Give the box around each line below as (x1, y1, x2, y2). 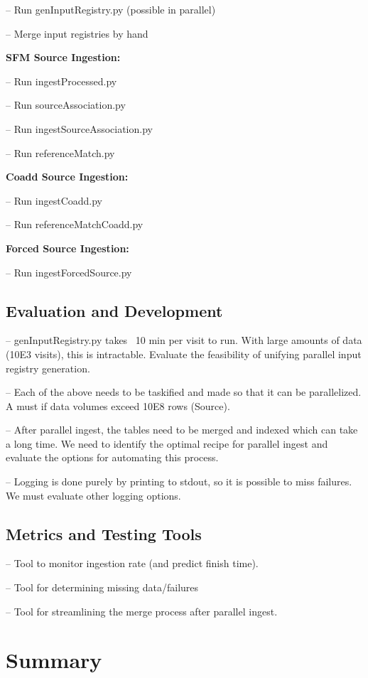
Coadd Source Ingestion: (6, 169, 129, 184)
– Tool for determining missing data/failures (6, 580, 199, 595)
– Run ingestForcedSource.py (6, 264, 132, 279)
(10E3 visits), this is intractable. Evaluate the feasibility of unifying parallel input (6, 346, 362, 361)
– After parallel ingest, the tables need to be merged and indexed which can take (6, 422, 358, 437)
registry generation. (6, 360, 90, 375)
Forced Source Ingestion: (6, 240, 129, 255)
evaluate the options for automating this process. (6, 450, 219, 465)
